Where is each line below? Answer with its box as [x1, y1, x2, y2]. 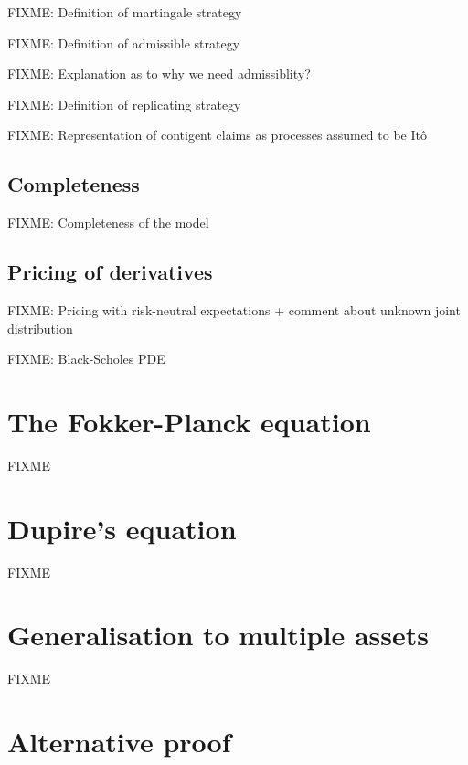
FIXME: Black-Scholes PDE [7, 349, 165, 368]
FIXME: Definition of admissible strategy [7, 33, 240, 52]
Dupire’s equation [7, 509, 237, 547]
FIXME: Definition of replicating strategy [7, 94, 241, 113]
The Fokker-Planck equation [7, 402, 371, 440]
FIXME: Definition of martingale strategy [7, 3, 242, 21]
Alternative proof [7, 723, 231, 760]
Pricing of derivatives [7, 258, 213, 286]
